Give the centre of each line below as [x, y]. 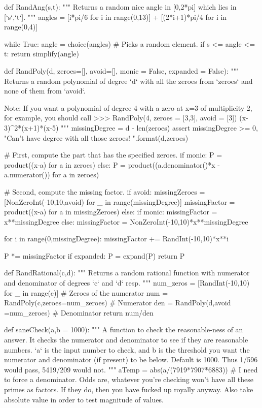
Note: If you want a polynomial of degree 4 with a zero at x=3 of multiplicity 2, [128, 107]
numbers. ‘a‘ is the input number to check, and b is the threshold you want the [127, 349]
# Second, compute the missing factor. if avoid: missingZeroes [101, 191]
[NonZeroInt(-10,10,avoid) [44, 201]
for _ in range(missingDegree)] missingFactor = [161, 201]
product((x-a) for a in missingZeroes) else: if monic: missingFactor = [111, 212]
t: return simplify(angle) [42, 54]
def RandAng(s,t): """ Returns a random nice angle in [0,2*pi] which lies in [120, 7]
